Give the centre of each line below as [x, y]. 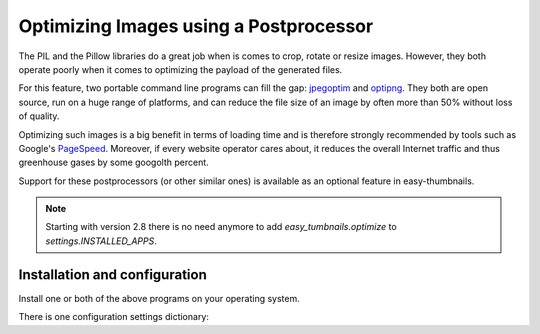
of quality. [39, 116]
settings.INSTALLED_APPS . [101, 241]
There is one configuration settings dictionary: [114, 317]
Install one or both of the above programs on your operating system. [159, 298]
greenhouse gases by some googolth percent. [113, 162]
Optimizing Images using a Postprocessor [196, 26]
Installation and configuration [112, 274]
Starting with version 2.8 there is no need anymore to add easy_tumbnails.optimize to [221, 227]
